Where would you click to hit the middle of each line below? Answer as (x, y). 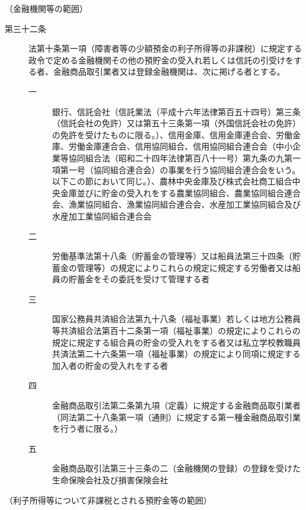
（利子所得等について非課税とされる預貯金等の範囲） (108, 500)
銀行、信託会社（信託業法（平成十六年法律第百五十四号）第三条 (176, 111)
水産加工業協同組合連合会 (102, 216)
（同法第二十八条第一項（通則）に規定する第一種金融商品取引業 (176, 417)
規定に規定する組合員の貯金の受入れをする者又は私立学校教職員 (176, 342)
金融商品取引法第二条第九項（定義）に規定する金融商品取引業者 (176, 405)
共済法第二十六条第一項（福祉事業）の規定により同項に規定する (176, 354)
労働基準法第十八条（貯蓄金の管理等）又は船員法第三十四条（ (172, 256)
